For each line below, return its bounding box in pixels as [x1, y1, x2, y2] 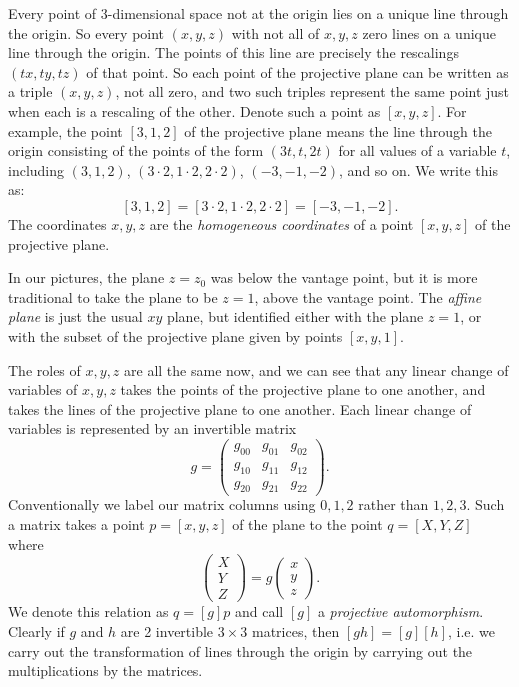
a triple [8, 81, 53, 102]
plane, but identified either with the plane [166, 306, 424, 327]
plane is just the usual [8, 306, 143, 327]
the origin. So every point [8, 22, 165, 43]
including [8, 159, 65, 180]
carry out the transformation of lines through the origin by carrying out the [8, 640, 473, 661]
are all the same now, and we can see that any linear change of [124, 359, 509, 380]
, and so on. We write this [339, 159, 498, 180]
